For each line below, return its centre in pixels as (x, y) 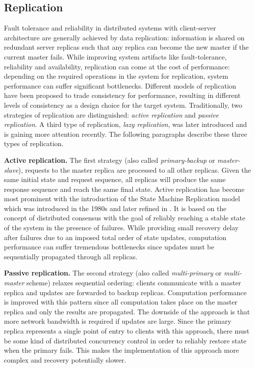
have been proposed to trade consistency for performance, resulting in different (122, 95)
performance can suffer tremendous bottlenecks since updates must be (109, 247)
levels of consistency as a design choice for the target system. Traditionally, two (123, 105)
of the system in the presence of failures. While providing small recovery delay (121, 228)
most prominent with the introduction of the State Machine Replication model (122, 199)
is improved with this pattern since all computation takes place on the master (121, 302)
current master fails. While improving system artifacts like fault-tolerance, (115, 56)
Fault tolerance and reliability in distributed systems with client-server (110, 28)
